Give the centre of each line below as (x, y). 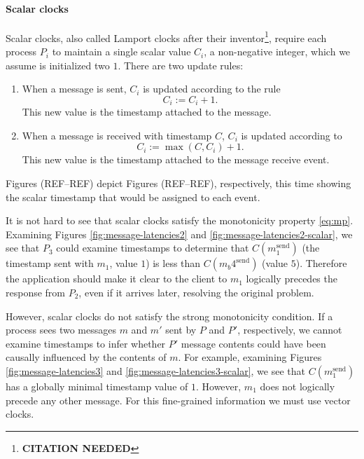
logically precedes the (292, 279)
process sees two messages (61, 330)
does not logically (297, 386)
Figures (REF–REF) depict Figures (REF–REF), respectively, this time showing (178, 183)
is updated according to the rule (212, 89)
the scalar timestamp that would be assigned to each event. (133, 197)
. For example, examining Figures (250, 357)
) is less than (173, 263)
